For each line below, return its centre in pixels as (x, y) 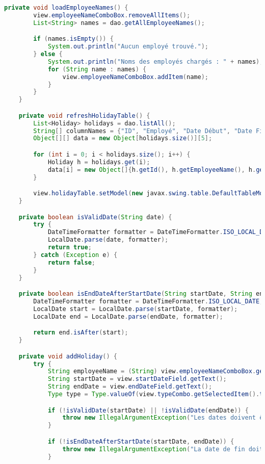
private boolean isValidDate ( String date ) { (95, 217)
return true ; (70, 248)
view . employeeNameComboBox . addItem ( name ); (135, 77)
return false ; (71, 262)
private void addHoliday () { (68, 356)
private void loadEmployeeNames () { (66, 8)
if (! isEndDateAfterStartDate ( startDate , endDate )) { (141, 441)
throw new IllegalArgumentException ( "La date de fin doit (163, 449)
